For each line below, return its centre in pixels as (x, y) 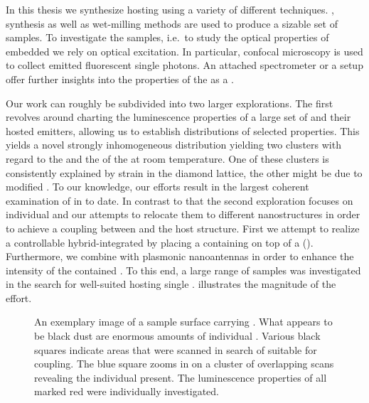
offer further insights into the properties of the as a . (120, 79)
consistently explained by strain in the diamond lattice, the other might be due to (184, 172)
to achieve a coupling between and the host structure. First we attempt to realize (183, 228)
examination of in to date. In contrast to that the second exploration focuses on (180, 200)
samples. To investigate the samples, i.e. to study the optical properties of (167, 37)
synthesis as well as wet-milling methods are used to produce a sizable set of (172, 23)
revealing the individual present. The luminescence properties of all (181, 377)
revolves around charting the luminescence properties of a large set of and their (178, 117)
